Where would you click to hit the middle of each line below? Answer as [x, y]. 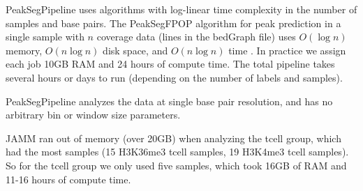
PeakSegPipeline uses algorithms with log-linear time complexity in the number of [181, 9]
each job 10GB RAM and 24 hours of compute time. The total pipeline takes [170, 64]
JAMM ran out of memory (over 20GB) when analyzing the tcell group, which [173, 138]
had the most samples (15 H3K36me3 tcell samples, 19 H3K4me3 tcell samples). [177, 152]
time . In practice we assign [287, 50]
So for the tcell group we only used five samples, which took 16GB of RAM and [176, 165]
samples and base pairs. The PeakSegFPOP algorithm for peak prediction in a [173, 23]
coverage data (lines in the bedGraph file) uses [196, 37]
